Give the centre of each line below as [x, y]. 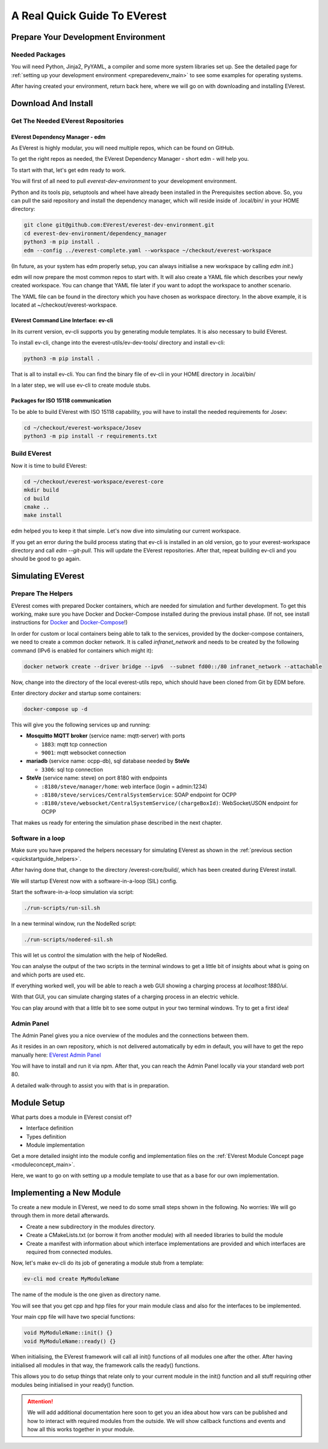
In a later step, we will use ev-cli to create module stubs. [81, 385]
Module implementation [56, 1145]
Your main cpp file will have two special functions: [73, 1317]
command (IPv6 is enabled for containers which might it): [82, 650]
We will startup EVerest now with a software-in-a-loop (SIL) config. [94, 881]
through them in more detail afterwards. [60, 1216]
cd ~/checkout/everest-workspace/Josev [82, 427]
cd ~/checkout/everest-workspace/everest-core [94, 481]
